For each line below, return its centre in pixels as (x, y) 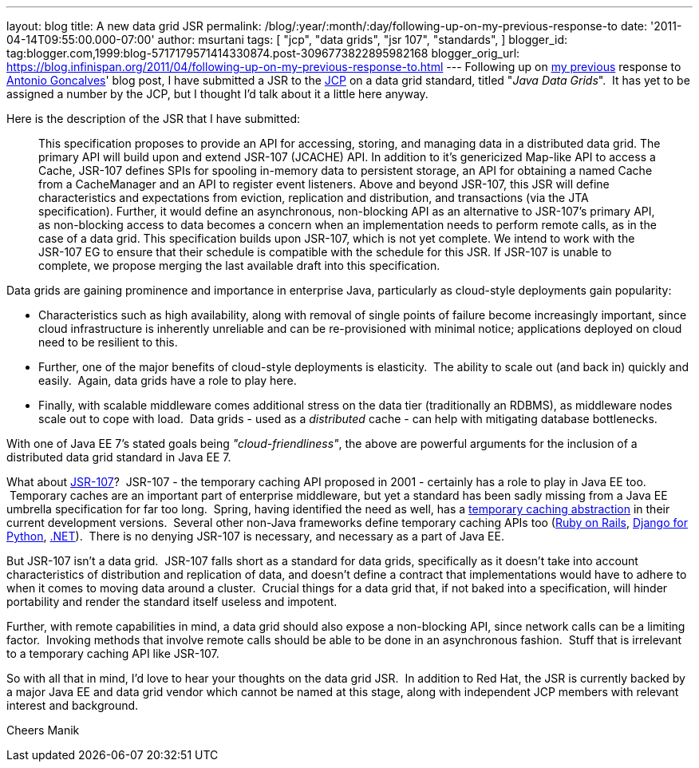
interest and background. (73, 705)
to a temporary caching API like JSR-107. (113, 653)
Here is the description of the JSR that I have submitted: (154, 119)
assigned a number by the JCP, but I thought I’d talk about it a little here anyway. (217, 94)
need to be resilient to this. (108, 342)
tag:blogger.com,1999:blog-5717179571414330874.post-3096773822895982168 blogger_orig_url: (263, 53)
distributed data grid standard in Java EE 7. (119, 457)
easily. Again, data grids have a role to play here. (168, 380)
